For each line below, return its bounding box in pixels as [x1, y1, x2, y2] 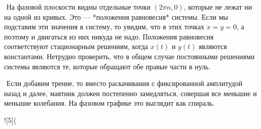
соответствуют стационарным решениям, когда [4, 41, 148, 52]
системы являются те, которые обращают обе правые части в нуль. [4, 61, 211, 71]
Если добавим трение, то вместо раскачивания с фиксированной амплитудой [6, 78, 243, 89]
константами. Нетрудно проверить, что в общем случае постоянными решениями [4, 51, 255, 61]
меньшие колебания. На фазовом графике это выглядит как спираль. [4, 98, 215, 108]
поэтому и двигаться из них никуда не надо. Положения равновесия [4, 31, 214, 41]
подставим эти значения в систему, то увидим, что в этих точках [4, 21, 205, 32]
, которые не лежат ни [183, 2, 252, 12]
